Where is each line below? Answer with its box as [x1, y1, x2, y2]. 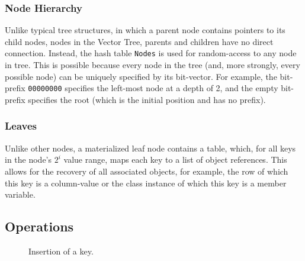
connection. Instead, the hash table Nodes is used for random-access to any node [5, 47, 297, 59]
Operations [5, 217, 74, 236]
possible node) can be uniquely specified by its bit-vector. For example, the [5, 70, 277, 82]
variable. [5, 188, 36, 201]
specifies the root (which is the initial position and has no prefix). [28, 93, 266, 105]
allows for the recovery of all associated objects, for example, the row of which [5, 165, 288, 177]
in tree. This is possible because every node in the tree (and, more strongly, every [5, 59, 300, 71]
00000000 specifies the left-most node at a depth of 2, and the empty [28, 82, 278, 94]
